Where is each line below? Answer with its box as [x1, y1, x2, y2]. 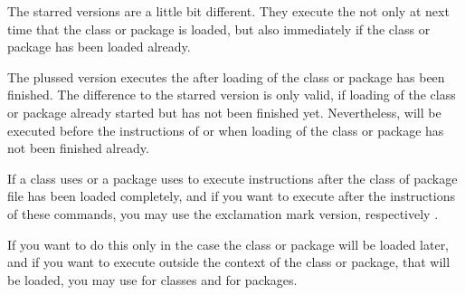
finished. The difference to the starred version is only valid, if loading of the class [7, 85, 456, 104]
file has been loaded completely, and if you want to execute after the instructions [7, 186, 455, 205]
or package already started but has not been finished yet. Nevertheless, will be [7, 102, 441, 121]
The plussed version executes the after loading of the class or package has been [7, 67, 445, 86]
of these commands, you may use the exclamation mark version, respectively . [7, 204, 439, 223]
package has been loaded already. [7, 37, 191, 56]
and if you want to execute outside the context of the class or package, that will [7, 252, 451, 271]
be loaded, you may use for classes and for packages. [7, 270, 298, 289]
